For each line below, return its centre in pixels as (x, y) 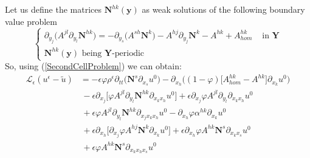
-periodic (128, 53)
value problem (31, 21)
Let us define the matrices (53, 9)
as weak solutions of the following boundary (223, 9)
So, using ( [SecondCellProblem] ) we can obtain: (93, 66)
